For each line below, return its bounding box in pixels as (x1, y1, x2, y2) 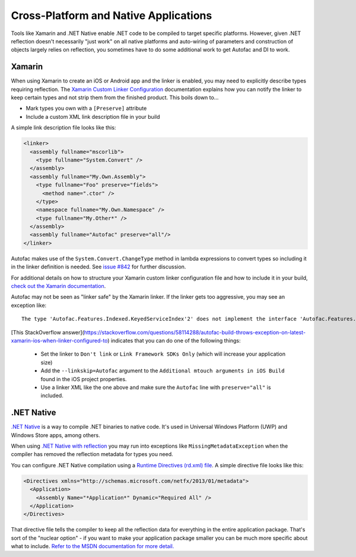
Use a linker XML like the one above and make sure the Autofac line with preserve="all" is (40, 384, 271, 391)
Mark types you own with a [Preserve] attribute (26, 105, 147, 112)
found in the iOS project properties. (40, 375, 127, 382)
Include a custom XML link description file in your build (26, 113, 160, 120)
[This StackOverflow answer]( (11, 328, 84, 336)
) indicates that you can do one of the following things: (107, 337, 241, 344)
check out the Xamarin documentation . (11, 283, 106, 290)
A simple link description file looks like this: (11, 124, 116, 131)
